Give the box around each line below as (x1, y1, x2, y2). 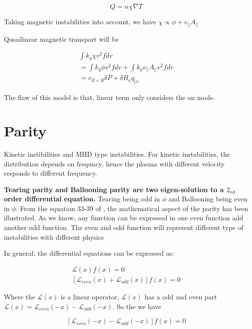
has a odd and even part (144, 291, 217, 301)
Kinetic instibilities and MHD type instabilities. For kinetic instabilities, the (4, 148, 230, 159)
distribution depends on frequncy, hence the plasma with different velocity (4, 158, 225, 168)
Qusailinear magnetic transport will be (4, 33, 119, 44)
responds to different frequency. (4, 168, 98, 178)
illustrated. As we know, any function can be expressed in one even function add (4, 213, 243, 223)
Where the (4, 291, 35, 301)
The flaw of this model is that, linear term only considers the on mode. (4, 92, 215, 102)
